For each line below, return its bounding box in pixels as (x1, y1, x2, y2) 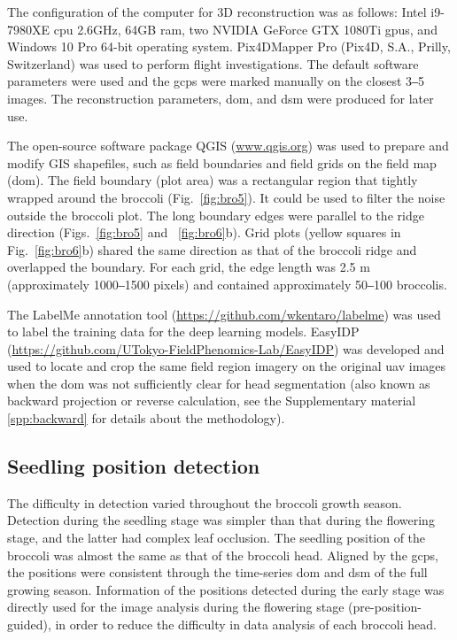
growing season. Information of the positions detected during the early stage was (7, 580, 445, 598)
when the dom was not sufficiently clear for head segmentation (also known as (7, 374, 430, 392)
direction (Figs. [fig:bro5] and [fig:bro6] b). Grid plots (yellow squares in (7, 223, 401, 242)
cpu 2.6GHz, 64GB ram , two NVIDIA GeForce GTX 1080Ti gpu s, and (53, 19, 438, 38)
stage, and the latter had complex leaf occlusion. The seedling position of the (7, 528, 426, 547)
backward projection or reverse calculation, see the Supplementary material (7, 391, 416, 410)
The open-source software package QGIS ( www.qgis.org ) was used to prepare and (7, 136, 449, 155)
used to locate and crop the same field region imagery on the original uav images (7, 357, 446, 375)
